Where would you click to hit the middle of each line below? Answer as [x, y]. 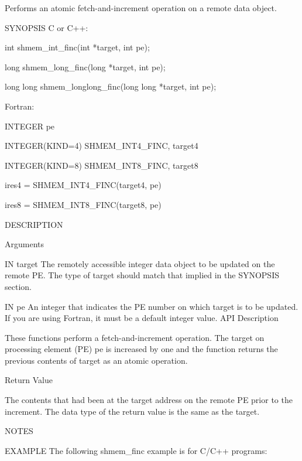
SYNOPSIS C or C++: [47, 27]
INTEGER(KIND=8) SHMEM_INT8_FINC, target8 [102, 165]
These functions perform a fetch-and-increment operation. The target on [135, 337]
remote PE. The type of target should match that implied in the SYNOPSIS [142, 275]
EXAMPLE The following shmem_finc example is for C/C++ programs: [136, 450]
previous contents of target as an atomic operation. [96, 360]
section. [18, 286]
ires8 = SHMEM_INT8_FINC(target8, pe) [83, 204]
